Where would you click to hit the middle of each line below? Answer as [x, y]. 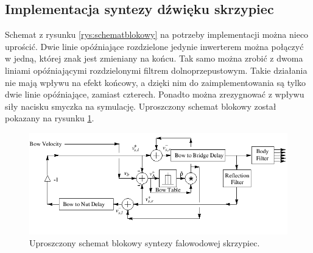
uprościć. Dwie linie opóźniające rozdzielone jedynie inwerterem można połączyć [154, 46]
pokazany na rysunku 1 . [50, 118]
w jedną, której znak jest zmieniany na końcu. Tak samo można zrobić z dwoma [154, 58]
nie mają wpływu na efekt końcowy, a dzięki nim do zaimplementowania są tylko [155, 82]
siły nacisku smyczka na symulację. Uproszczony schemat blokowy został [141, 106]
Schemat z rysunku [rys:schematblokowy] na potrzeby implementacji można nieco [157, 34]
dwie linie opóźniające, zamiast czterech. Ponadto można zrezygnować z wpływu [155, 94]
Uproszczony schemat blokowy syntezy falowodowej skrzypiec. [145, 243]
